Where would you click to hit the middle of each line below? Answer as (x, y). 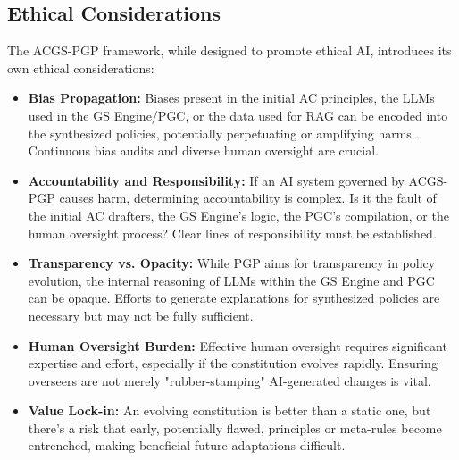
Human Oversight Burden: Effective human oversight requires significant (238, 345)
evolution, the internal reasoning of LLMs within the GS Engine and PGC (231, 280)
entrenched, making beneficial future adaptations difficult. (187, 445)
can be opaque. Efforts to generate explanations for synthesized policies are (234, 298)
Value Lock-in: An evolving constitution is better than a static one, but (229, 410)
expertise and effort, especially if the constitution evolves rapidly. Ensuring (233, 363)
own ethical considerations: (81, 67)
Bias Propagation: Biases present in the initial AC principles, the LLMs (231, 98)
